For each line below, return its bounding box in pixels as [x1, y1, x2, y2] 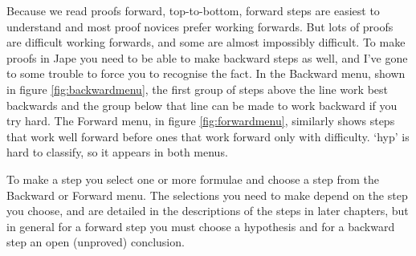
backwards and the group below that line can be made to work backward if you [6, 96, 398, 113]
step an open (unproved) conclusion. [6, 234, 185, 250]
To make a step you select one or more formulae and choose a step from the [6, 170, 379, 187]
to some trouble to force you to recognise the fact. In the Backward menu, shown [6, 65, 406, 82]
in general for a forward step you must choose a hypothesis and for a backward [6, 217, 395, 234]
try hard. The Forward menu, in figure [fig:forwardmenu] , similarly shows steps [6, 112, 395, 129]
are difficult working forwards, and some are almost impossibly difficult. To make [6, 34, 406, 51]
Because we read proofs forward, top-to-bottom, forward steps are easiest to [6, 2, 380, 18]
